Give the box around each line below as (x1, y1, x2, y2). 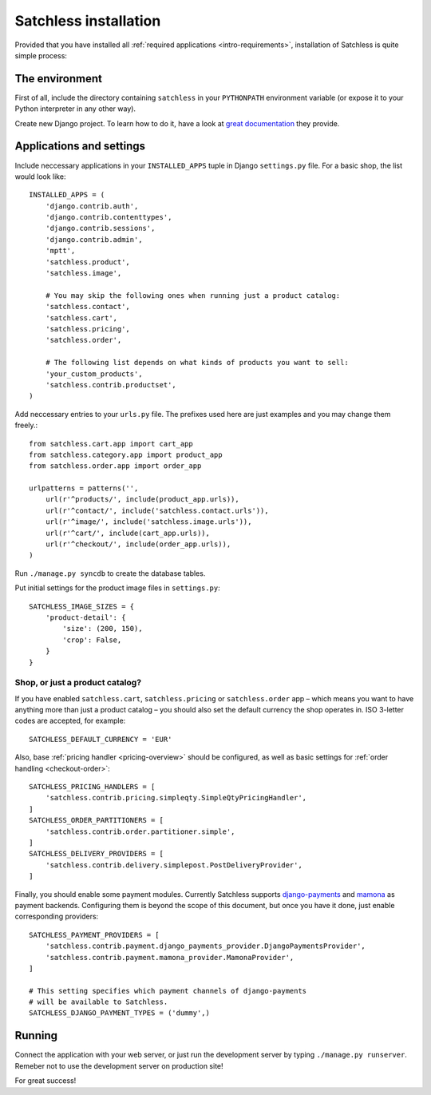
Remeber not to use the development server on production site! (14, 1061, 223, 1070)
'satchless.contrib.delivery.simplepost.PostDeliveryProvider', (45, 860, 302, 870)
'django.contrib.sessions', (45, 224, 156, 233)
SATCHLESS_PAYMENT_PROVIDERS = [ (29, 930, 160, 939)
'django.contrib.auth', (45, 201, 139, 211)
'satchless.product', (45, 257, 131, 267)
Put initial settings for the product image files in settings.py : (14, 583, 220, 593)
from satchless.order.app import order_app (29, 462, 202, 470)
